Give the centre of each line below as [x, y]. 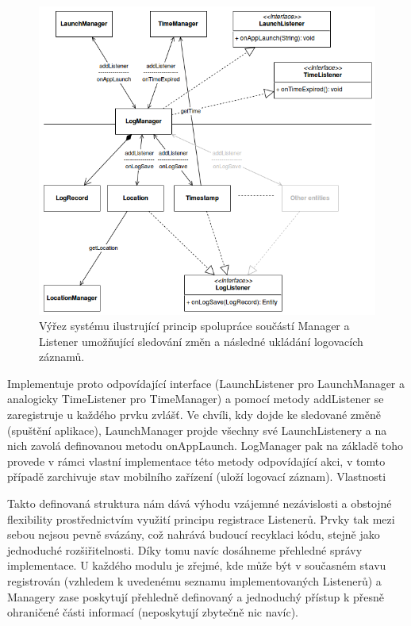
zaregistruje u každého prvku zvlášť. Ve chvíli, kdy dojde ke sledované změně [194, 415]
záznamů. [62, 357]
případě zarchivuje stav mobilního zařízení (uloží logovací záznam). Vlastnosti [197, 476]
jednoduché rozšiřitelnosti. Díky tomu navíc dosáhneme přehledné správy [185, 549]
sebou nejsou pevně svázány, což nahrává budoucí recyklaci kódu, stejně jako [194, 534]
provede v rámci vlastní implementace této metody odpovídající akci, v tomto [196, 461]
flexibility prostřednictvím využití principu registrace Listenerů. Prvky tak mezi [201, 518]
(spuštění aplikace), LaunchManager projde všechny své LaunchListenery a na [197, 430]
